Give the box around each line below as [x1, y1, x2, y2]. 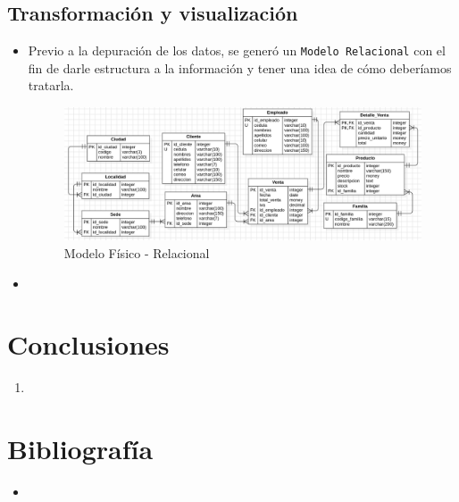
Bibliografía [7, 431, 154, 467]
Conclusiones [7, 326, 170, 363]
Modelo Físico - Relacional [63, 243, 210, 262]
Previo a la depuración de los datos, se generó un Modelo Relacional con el [28, 41, 446, 60]
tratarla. [28, 76, 74, 95]
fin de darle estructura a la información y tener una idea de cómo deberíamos [28, 58, 452, 77]
